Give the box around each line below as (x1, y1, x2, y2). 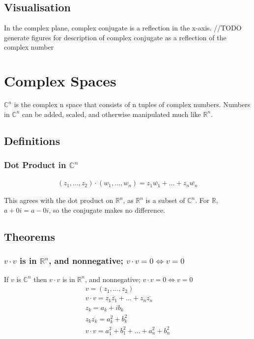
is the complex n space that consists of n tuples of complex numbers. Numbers (14, 99, 251, 110)
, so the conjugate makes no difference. (49, 204, 166, 215)
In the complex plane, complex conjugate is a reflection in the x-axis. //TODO (4, 23, 242, 33)
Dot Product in (4, 159, 66, 170)
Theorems (4, 228, 56, 244)
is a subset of (145, 195, 185, 205)
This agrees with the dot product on (4, 195, 113, 205)
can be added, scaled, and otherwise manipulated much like (22, 109, 201, 119)
